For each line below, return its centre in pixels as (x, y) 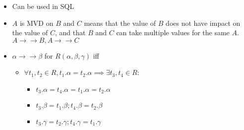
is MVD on (36, 23)
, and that (70, 32)
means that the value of (120, 23)
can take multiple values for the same (173, 32)
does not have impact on (203, 23)
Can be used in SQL (43, 6)
